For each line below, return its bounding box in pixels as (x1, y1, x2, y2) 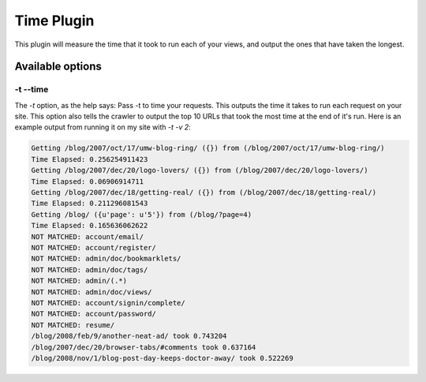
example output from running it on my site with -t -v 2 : (14, 122, 191, 132)
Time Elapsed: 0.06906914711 (31, 177, 144, 185)
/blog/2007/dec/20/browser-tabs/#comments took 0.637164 (31, 343, 256, 351)
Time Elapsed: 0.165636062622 (31, 221, 148, 230)
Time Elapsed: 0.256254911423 (31, 155, 148, 163)
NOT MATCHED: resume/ (31, 320, 115, 329)
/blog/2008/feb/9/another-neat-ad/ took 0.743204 (31, 331, 227, 341)
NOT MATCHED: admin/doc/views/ (31, 287, 153, 296)
